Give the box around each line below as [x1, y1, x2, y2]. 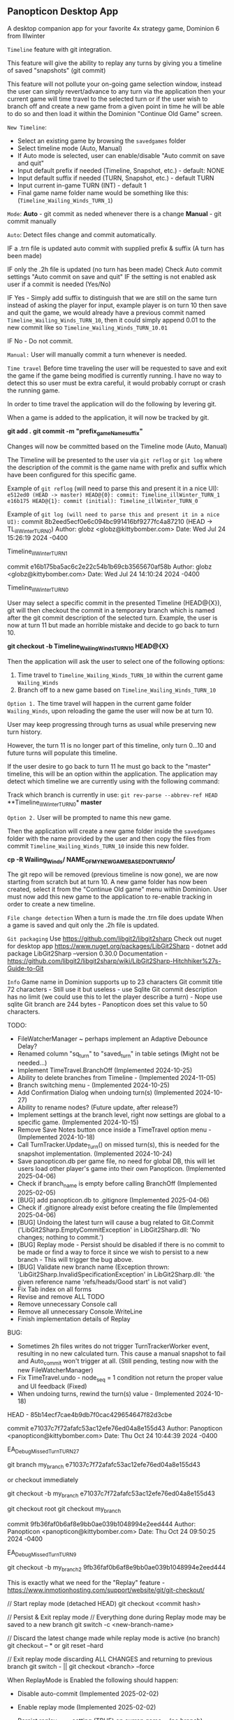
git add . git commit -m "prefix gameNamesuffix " [7, 427, 143, 436]
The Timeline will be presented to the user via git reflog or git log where [7, 455, 223, 464]
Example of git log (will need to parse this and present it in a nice [7, 510, 220, 518]
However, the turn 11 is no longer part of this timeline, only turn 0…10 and [7, 741, 217, 749]
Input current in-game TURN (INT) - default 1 [17, 181, 147, 190]
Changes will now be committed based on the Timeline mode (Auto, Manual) [7, 442, 228, 450]
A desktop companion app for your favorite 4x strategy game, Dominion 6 [7, 24, 220, 32]
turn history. [7, 727, 43, 736]
